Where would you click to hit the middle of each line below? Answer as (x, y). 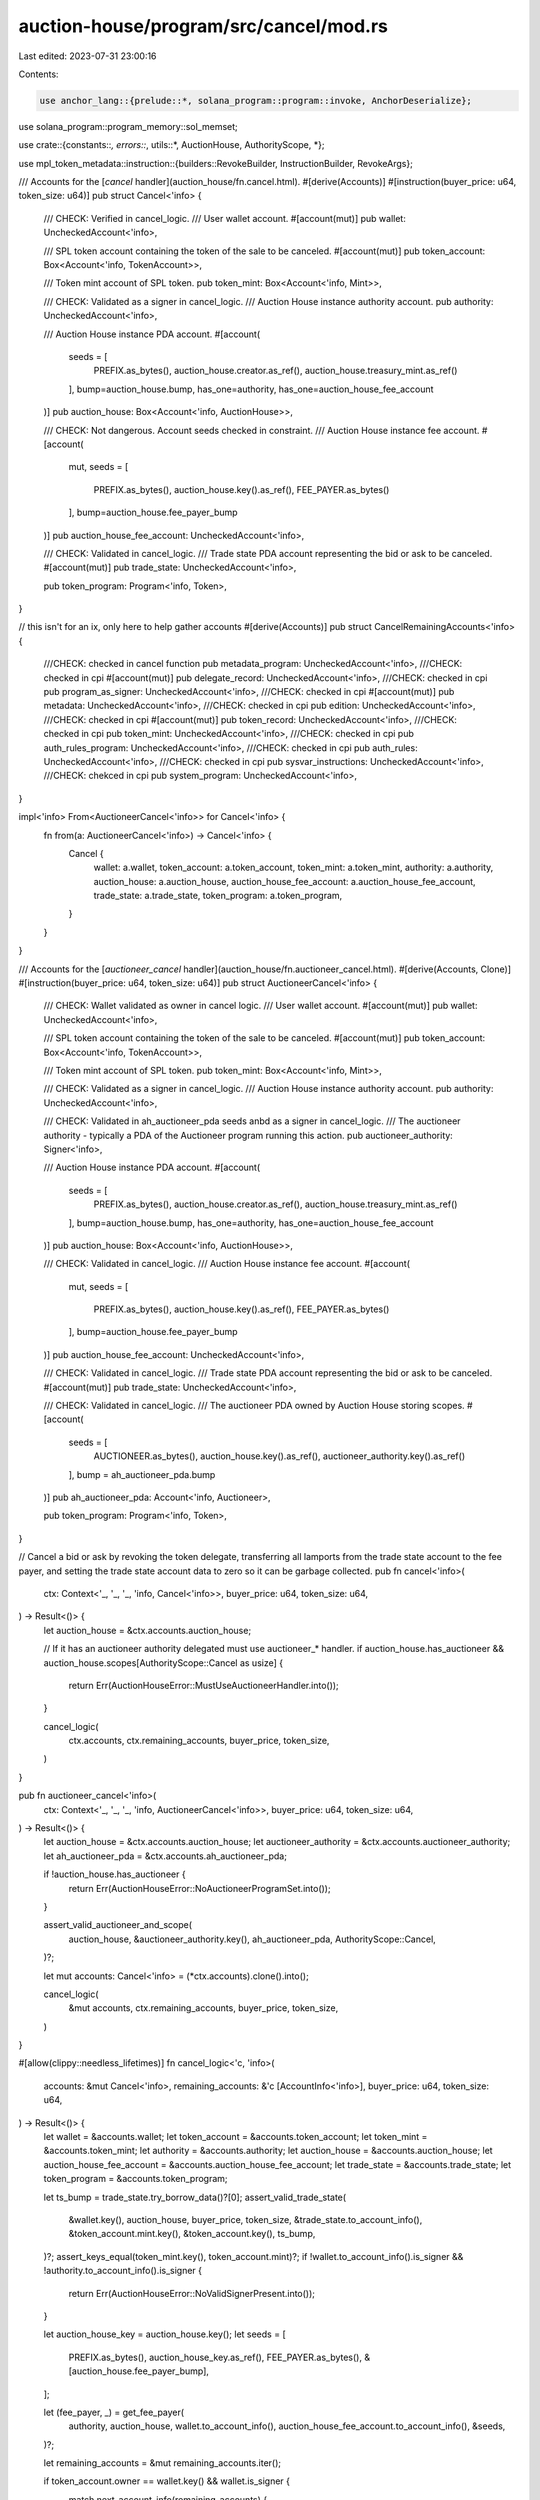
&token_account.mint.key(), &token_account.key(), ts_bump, (192, 2234)
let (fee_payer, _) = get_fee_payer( (114, 2412)
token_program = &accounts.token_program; (136, 2179)
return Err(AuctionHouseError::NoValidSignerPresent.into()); (191, 2293)
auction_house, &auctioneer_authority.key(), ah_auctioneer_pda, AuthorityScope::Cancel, (252, 1939)
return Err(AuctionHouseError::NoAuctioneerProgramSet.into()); (199, 1888)
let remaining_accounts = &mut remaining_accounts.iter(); (162, 2463)
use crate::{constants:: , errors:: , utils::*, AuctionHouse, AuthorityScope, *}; (171, 145)
